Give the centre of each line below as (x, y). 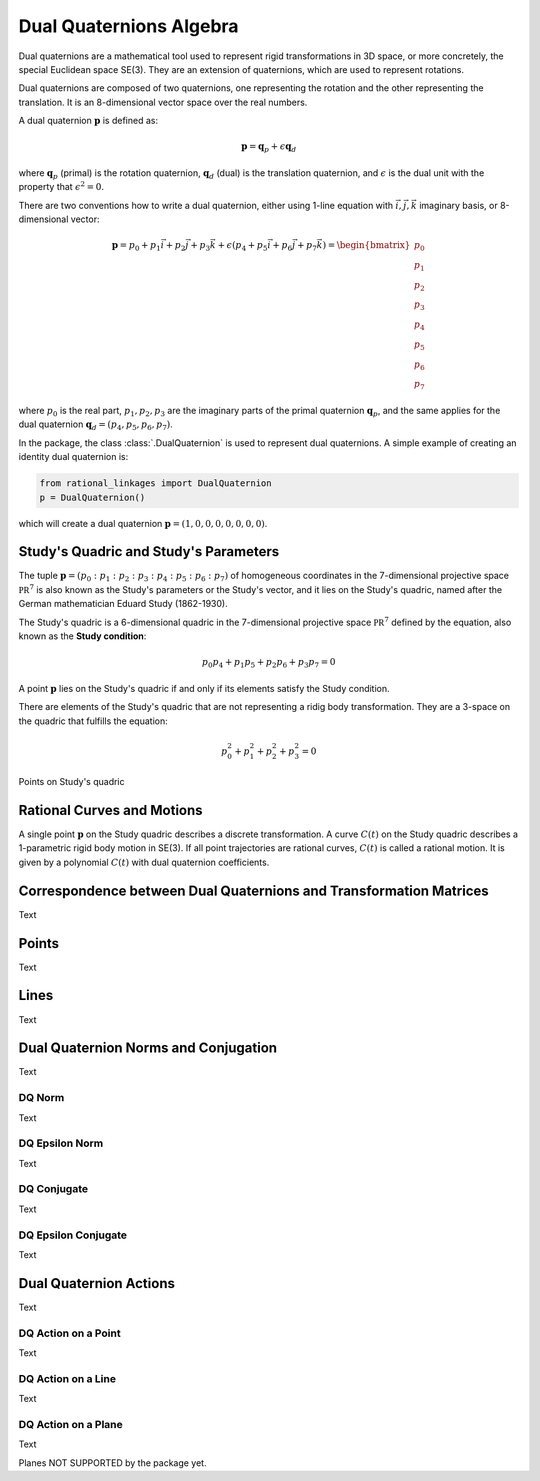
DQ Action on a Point (69, 1333)
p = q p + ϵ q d (268, 148)
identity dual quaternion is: (73, 457)
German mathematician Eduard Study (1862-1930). (123, 604)
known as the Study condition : (82, 636)
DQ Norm (41, 1098)
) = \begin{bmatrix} (366, 245)
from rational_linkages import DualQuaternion (155, 483)
